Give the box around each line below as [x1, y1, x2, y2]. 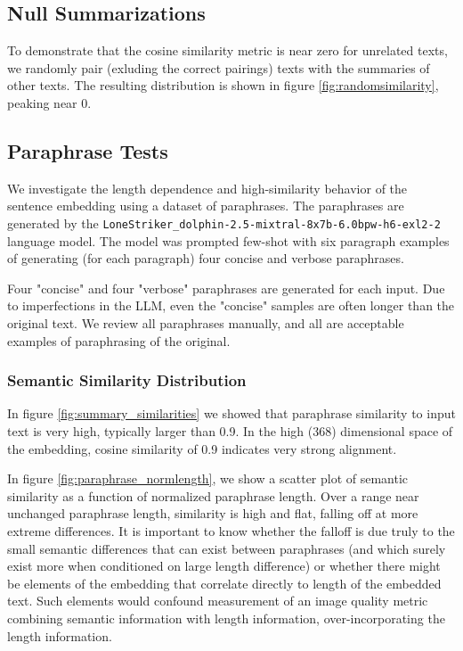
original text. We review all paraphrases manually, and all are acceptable [7, 314, 404, 332]
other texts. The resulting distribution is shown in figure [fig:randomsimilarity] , [7, 76, 439, 95]
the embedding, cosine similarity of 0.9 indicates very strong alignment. [7, 439, 397, 457]
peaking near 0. [7, 93, 92, 111]
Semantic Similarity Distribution [7, 369, 247, 391]
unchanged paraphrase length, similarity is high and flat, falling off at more [7, 504, 418, 523]
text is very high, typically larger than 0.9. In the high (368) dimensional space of [7, 422, 453, 440]
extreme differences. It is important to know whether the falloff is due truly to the [7, 521, 455, 540]
